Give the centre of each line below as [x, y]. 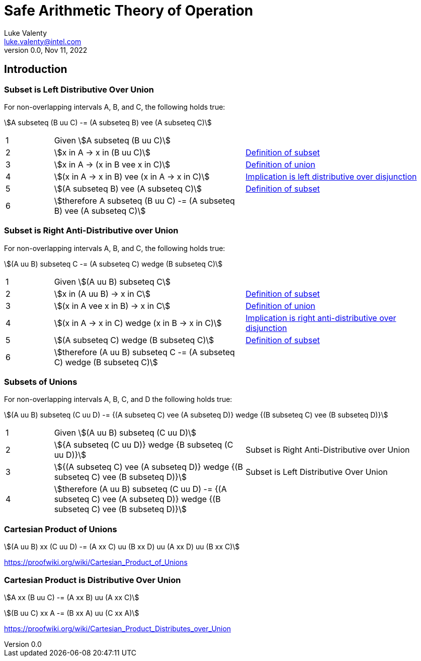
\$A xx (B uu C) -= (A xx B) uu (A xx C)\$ [72, 597]
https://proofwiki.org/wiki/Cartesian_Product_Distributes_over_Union [118, 628]
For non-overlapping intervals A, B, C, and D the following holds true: [118, 399]
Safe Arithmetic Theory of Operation [129, 11]
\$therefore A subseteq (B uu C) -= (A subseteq [144, 200]
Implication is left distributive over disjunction [331, 176]
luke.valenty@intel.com [43, 41]
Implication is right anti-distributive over [321, 318]
